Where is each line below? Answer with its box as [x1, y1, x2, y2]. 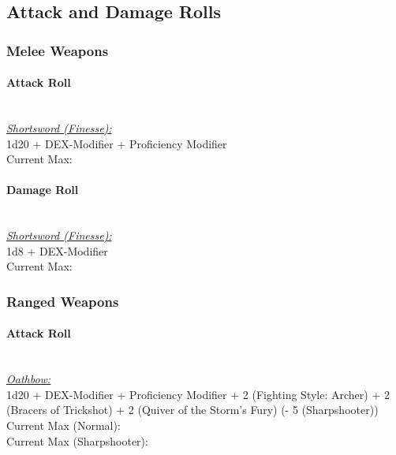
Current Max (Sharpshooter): [6, 432, 148, 449]
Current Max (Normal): [6, 416, 121, 433]
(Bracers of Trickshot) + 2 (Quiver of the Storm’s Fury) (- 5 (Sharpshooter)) [6, 401, 379, 418]
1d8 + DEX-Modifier [6, 242, 108, 259]
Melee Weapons [6, 40, 109, 60]
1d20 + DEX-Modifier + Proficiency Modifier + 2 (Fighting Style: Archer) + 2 [6, 386, 390, 402]
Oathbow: [6, 371, 51, 387]
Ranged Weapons [6, 291, 119, 311]
